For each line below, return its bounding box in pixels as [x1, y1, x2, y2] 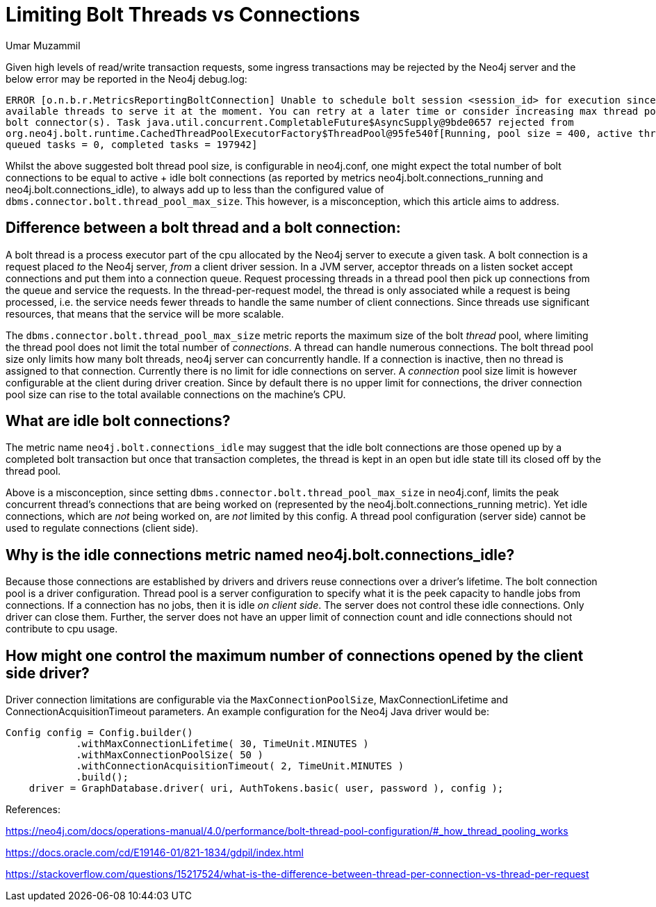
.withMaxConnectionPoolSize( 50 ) [76, 749, 263, 761]
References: [6, 803, 60, 816]
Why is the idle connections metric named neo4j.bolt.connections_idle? [6, 546, 515, 564]
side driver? [6, 664, 90, 682]
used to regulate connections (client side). [6, 522, 199, 534]
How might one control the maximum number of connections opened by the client [6, 646, 584, 664]
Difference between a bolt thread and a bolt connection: [6, 219, 401, 237]
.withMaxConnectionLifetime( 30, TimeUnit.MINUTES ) [76, 738, 369, 750]
